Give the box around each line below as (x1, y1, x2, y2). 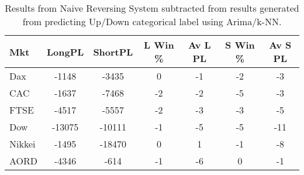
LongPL (47, 44, 84, 59)
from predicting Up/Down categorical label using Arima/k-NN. (22, 15, 282, 28)
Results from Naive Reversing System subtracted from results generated (5, 1, 299, 15)
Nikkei (9, 137, 36, 150)
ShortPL (93, 44, 133, 59)
